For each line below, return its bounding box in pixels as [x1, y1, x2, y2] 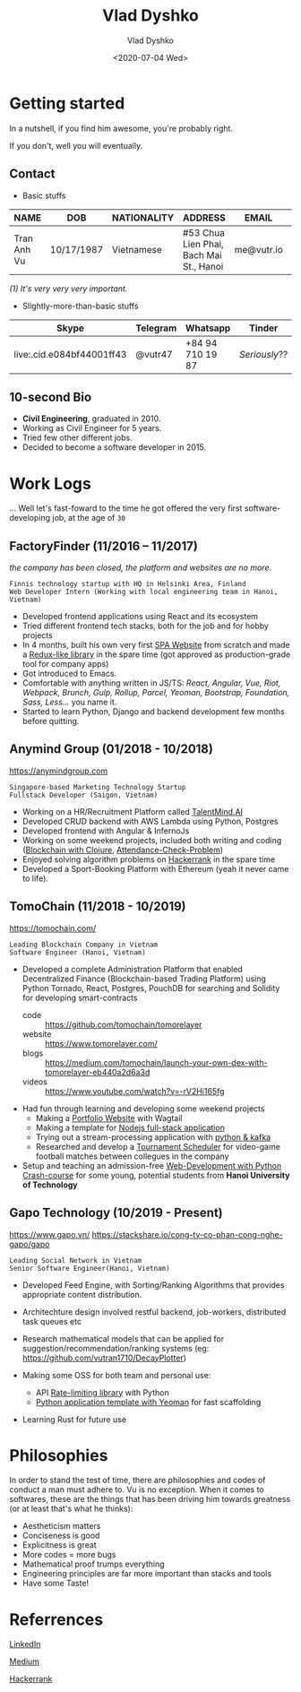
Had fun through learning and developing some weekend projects [21, 1103, 265, 1114]
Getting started [9, 93, 125, 113]
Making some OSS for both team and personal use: [21, 1369, 211, 1380]
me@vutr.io [234, 243, 284, 255]
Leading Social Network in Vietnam [9, 1256, 142, 1265]
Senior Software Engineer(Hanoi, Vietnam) [9, 1264, 170, 1273]
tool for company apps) [21, 659, 109, 669]
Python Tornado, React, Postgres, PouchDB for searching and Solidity [21, 982, 280, 993]
